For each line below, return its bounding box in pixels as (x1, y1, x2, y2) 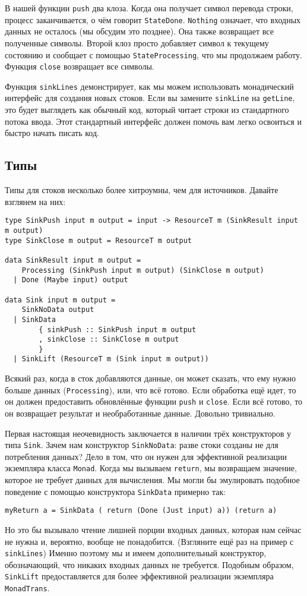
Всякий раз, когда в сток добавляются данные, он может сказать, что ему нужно (5, 372, 296, 384)
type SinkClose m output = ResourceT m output (5, 236, 192, 245)
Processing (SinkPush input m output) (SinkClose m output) (21, 266, 264, 275)
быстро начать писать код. (5, 127, 99, 139)
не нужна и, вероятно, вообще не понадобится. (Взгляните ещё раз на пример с (5, 535, 294, 547)
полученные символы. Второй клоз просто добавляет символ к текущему (5, 36, 269, 49)
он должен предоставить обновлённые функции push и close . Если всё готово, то (5, 395, 303, 408)
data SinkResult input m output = (5, 256, 141, 264)
